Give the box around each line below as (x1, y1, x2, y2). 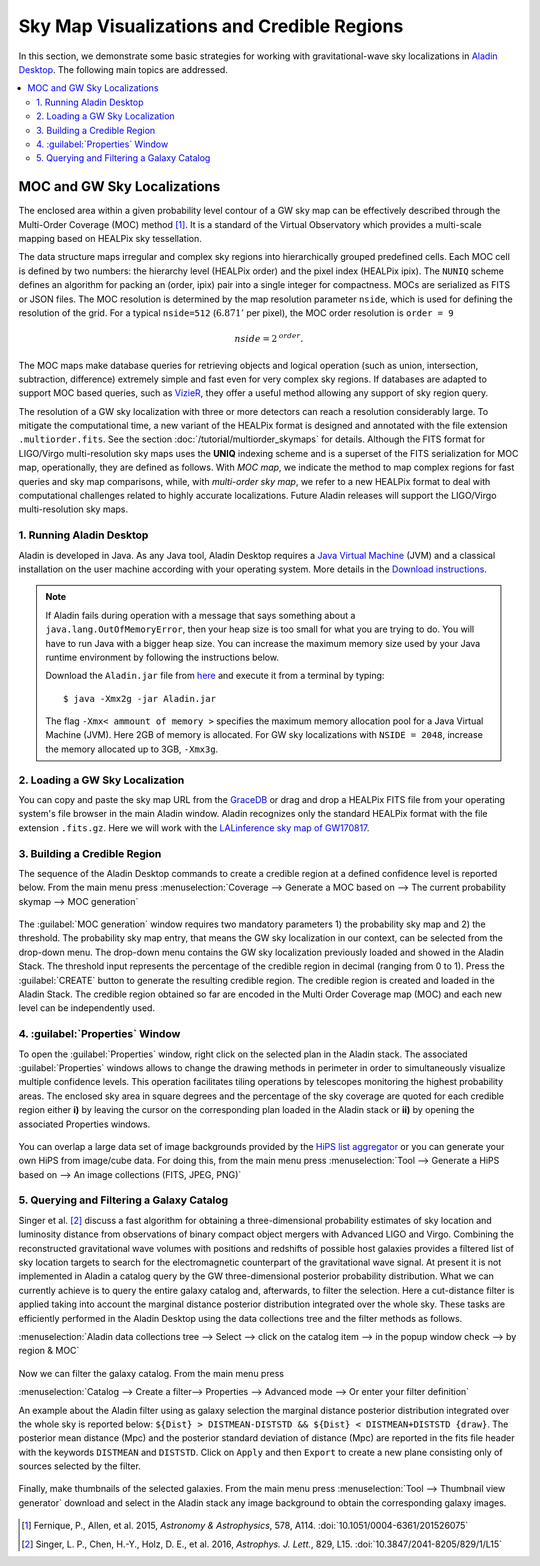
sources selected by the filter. (18, 1460, 142, 1472)
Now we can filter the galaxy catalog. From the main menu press (18, 1367, 285, 1379)
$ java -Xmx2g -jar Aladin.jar (63, 693, 217, 704)
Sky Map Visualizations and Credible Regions (18, 15, 404, 37)
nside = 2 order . (234, 331, 304, 345)
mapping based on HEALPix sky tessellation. (18, 232, 202, 244)
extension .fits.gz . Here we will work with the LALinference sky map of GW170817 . (18, 821, 370, 834)
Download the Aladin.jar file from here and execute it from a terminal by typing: (45, 670, 385, 682)
